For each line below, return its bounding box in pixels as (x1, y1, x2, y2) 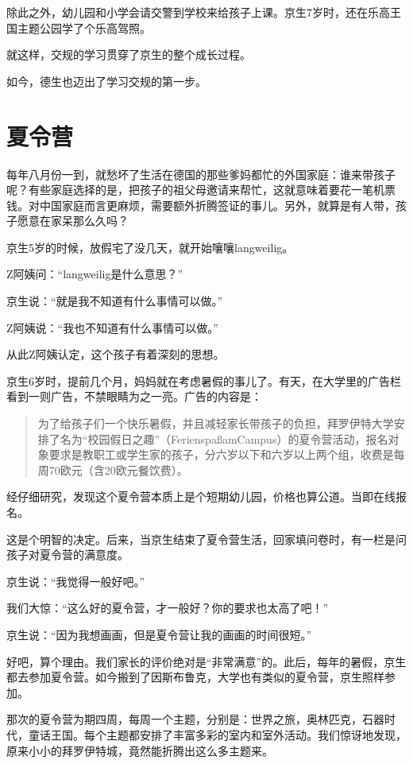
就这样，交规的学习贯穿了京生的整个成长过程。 (6, 46, 251, 63)
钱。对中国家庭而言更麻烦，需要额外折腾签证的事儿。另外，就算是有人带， (6, 196, 396, 213)
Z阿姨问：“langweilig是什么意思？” (6, 266, 183, 282)
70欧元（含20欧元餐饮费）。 (48, 461, 188, 478)
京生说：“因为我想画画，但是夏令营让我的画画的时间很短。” (6, 626, 312, 642)
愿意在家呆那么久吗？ (17, 212, 129, 229)
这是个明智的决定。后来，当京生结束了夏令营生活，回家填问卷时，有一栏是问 (6, 530, 407, 547)
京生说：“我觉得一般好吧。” (6, 572, 145, 589)
